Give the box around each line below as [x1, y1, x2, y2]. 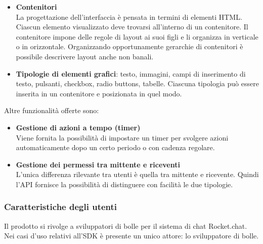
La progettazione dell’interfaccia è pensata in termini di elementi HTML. [16, 11, 242, 22]
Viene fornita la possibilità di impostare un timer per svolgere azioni [16, 132, 229, 143]
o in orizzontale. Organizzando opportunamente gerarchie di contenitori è [16, 41, 243, 52]
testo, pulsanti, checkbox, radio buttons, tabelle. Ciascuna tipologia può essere [16, 78, 259, 89]
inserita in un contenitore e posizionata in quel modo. [16, 88, 182, 98]
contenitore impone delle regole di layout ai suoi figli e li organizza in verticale [16, 31, 258, 42]
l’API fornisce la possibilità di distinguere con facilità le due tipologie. [16, 179, 233, 189]
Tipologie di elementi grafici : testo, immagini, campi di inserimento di [16, 68, 246, 79]
